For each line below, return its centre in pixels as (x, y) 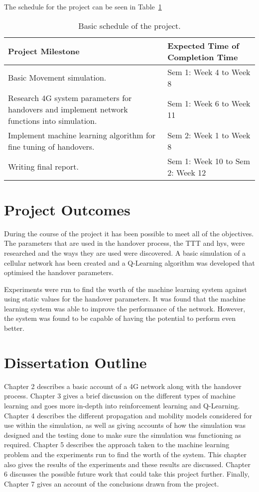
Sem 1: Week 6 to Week (209, 103)
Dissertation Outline (75, 362)
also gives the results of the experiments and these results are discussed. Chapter (127, 464)
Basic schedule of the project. (129, 25)
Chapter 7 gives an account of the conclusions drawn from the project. (112, 483)
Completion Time (203, 57)
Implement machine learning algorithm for (82, 135)
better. (14, 328)
